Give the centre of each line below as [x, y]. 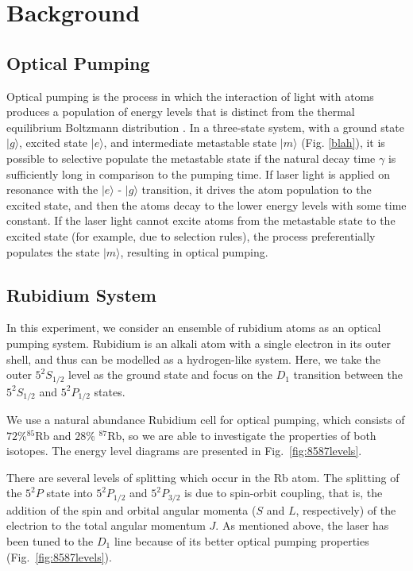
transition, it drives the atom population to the [257, 189]
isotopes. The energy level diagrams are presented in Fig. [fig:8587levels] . [184, 451]
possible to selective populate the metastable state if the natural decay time [191, 158]
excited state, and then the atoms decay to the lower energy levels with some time [206, 204]
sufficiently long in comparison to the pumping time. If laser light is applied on [199, 174]
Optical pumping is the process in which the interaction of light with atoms [190, 96]
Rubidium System [81, 294]
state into [69, 493]
